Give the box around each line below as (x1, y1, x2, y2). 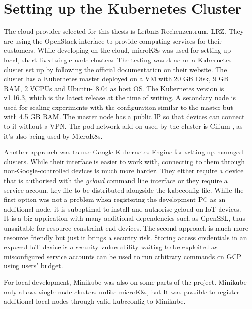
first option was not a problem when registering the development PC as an (4, 194, 226, 204)
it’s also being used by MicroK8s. (4, 130, 103, 140)
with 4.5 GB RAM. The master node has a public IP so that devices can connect (4, 111, 245, 122)
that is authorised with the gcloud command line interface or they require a (4, 175, 228, 185)
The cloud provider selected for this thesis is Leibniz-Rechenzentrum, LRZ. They (4, 26, 244, 36)
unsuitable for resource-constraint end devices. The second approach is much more (4, 223, 248, 232)
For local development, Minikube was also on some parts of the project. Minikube (4, 277, 247, 287)
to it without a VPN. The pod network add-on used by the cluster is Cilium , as (4, 121, 243, 131)
